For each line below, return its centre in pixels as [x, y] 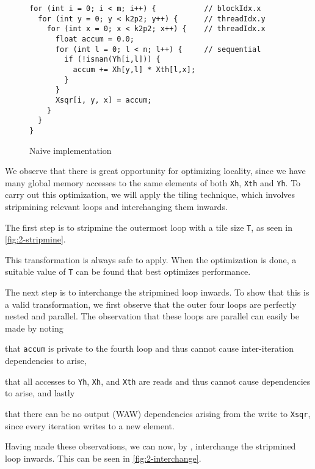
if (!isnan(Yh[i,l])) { [112, 60]
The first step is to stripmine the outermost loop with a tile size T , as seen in [149, 227]
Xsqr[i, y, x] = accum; [103, 100]
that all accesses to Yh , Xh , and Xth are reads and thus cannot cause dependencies [158, 381]
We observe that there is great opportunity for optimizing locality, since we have [155, 171]
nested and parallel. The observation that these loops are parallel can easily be [152, 316]
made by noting [34, 328]
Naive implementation [71, 150]
